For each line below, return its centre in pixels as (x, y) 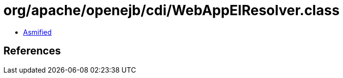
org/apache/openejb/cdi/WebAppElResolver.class (171, 10)
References (32, 51)
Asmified (38, 32)
